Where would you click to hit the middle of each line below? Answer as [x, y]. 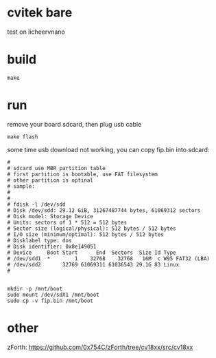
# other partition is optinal [50, 180]
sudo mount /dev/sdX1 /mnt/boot [53, 295]
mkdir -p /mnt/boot [35, 288]
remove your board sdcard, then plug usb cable [74, 124]
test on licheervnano [36, 32]
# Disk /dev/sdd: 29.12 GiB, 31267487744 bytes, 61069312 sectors [104, 210]
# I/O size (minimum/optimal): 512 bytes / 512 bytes [86, 234]
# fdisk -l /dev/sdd [37, 204]
